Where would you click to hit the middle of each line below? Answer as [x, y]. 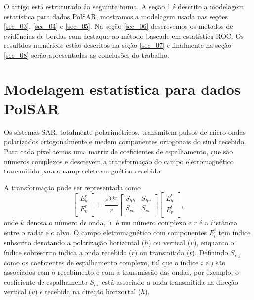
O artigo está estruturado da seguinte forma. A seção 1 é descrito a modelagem [124, 6]
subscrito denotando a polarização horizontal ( [74, 242]
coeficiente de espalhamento [46, 281]
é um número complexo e [154, 223]
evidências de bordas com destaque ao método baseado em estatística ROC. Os [124, 35]
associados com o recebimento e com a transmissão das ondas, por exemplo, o [122, 272]
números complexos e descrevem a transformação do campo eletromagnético [119, 161]
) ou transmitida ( [162, 252]
